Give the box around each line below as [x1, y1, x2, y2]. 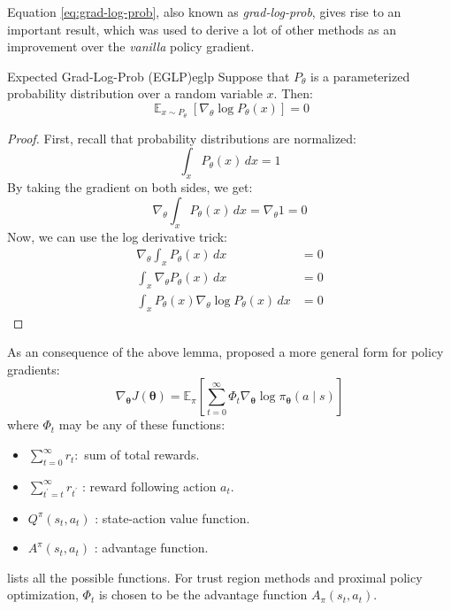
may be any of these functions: [58, 415, 225, 434]
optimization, [7, 585, 79, 604]
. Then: [273, 84, 313, 103]
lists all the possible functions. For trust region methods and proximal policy [7, 568, 423, 586]
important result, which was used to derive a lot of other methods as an [7, 19, 396, 38]
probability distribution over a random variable [7, 84, 263, 103]
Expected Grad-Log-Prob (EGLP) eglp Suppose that [7, 66, 290, 85]
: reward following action [82, 476, 217, 495]
